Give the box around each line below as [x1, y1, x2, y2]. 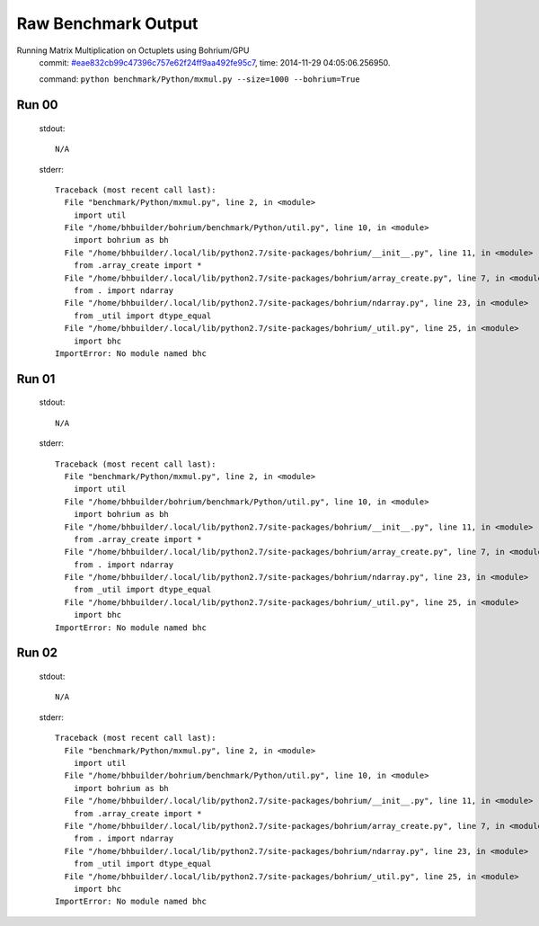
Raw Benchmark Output [16, 13, 199, 33]
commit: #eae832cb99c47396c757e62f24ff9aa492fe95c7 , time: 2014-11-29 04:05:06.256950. [39, 57, 391, 67]
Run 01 [16, 371, 56, 387]
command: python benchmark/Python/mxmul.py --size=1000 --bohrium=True [39, 74, 360, 85]
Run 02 [16, 646, 58, 661]
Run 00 [16, 97, 58, 112]
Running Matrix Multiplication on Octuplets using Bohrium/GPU [16, 45, 250, 56]
